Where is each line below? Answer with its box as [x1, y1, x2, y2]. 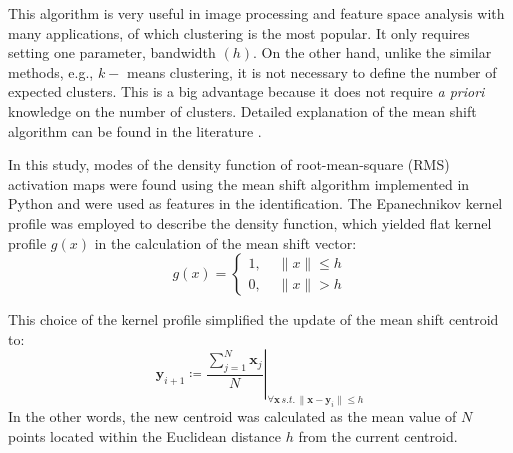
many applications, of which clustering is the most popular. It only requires [8, 22, 470, 43]
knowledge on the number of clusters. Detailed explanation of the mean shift [8, 100, 477, 121]
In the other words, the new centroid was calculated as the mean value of [8, 406, 457, 427]
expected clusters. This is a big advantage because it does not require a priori [8, 81, 485, 102]
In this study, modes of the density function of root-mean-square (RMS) [8, 154, 450, 175]
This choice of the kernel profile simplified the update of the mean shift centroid [8, 309, 499, 330]
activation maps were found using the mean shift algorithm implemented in [8, 173, 470, 194]
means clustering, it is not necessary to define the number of [127, 61, 497, 82]
